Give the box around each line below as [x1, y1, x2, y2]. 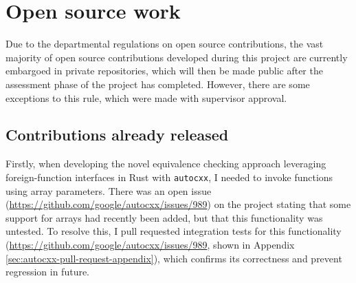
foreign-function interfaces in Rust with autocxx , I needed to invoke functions [5, 169, 333, 184]
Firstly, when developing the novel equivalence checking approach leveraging [5, 156, 326, 171]
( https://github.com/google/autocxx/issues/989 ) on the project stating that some [5, 197, 351, 211]
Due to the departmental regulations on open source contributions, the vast [5, 36, 324, 51]
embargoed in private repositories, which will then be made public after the [5, 63, 323, 78]
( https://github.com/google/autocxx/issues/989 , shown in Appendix [5, 237, 295, 251]
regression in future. [5, 264, 90, 279]
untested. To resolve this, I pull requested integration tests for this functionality [5, 224, 342, 238]
